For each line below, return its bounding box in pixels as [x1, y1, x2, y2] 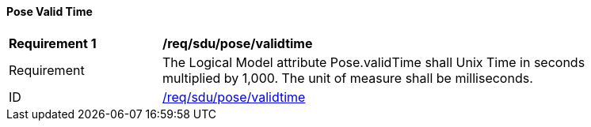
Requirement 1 [9, 35, 97, 51]
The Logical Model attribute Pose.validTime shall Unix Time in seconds [162, 54, 585, 70]
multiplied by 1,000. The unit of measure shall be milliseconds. [162, 69, 533, 86]
